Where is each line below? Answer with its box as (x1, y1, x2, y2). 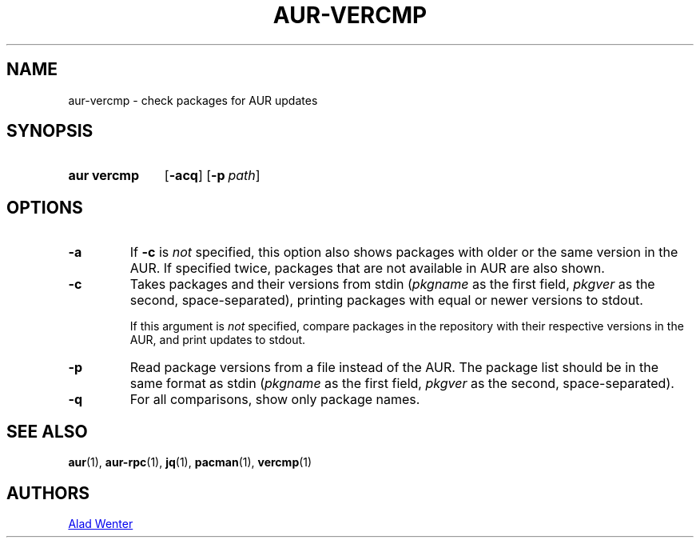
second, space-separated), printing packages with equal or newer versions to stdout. (129, 292, 643, 309)
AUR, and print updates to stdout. (129, 333, 306, 347)
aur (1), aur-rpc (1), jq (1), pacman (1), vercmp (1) (68, 455, 312, 470)
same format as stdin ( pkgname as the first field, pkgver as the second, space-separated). (129, 375, 674, 392)
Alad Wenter (68, 516, 133, 530)
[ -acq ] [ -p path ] (164, 167, 261, 184)
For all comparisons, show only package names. (129, 391, 420, 408)
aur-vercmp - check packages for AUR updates (68, 93, 318, 107)
